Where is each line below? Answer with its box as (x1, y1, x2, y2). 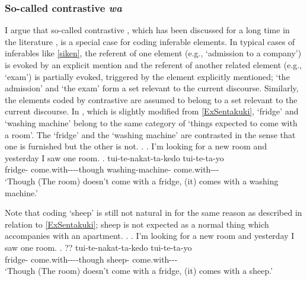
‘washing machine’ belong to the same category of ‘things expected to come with (5, 116, 298, 129)
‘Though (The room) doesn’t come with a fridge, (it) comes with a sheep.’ (5, 264, 273, 277)
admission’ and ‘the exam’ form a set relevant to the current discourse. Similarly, (5, 82, 299, 94)
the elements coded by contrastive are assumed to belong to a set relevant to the (5, 93, 298, 106)
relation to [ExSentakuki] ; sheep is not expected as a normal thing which (5, 218, 269, 230)
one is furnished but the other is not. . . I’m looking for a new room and (5, 140, 267, 152)
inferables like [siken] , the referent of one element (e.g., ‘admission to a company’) (5, 47, 302, 59)
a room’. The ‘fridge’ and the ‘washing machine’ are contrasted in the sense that (5, 128, 296, 140)
